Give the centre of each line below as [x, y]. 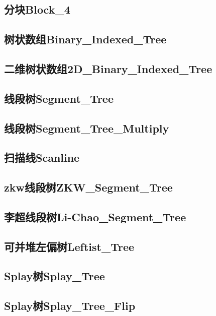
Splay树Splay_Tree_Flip [70, 306]
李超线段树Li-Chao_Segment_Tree [95, 216]
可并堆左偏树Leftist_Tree [69, 246]
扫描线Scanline [42, 157]
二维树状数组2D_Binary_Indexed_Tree [108, 68]
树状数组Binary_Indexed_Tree [85, 39]
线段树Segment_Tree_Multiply [87, 128]
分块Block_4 [37, 9]
